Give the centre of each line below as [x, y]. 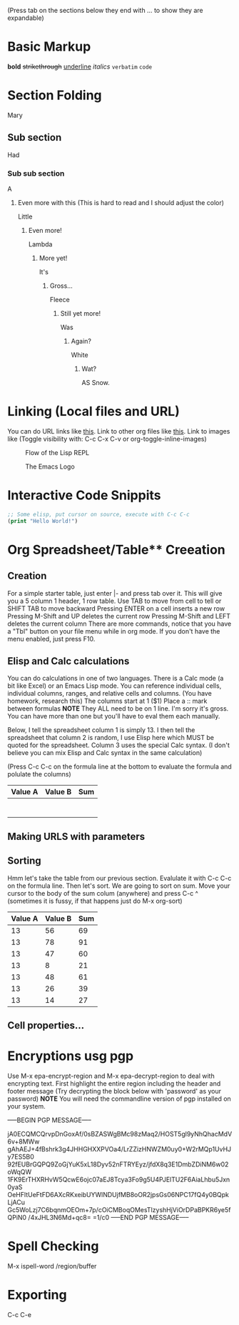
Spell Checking [53, 1246]
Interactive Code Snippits [84, 495]
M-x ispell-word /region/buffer [52, 1266]
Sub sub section [36, 173]
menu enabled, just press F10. [51, 639]
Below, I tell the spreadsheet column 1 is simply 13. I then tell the [101, 730]
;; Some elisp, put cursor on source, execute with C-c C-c [99, 514]
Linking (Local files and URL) [93, 412]
